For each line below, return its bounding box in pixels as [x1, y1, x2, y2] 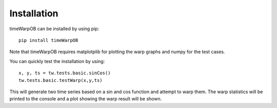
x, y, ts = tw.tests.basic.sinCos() [18, 70, 111, 76]
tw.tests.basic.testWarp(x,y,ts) [18, 77, 103, 83]
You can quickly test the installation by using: [9, 58, 105, 64]
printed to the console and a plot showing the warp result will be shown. [9, 96, 162, 102]
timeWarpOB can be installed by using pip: [9, 26, 100, 32]
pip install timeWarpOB [18, 37, 78, 43]
